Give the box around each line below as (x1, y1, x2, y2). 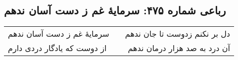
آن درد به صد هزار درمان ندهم (128, 42, 230, 54)
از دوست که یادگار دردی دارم (8, 42, 107, 54)
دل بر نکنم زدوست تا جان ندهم (125, 28, 230, 40)
